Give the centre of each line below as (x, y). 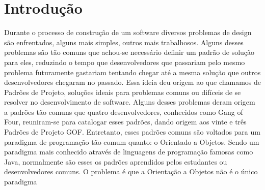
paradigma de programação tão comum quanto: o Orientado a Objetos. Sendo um (132, 141)
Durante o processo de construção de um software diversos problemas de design (128, 32)
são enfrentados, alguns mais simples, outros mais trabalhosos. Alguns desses (124, 42)
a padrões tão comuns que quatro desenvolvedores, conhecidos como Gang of (124, 112)
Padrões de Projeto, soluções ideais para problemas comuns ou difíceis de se (123, 92)
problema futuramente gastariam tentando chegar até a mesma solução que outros (132, 72)
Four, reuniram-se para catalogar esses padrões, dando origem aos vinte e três (125, 122)
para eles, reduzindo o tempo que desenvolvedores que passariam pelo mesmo (125, 62)
